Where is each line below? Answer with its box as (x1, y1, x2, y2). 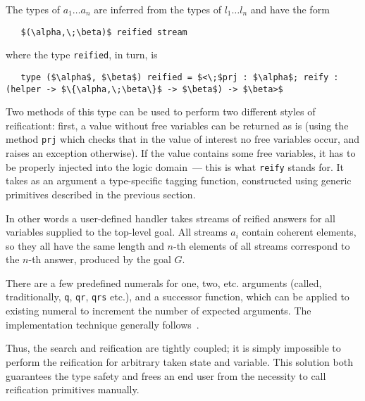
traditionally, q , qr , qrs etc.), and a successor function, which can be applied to (6, 289, 349, 304)
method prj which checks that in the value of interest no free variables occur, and (6, 132, 360, 146)
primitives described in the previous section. (6, 186, 196, 201)
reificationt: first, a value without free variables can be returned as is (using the (6, 117, 349, 132)
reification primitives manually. (6, 382, 140, 397)
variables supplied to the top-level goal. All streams (6, 224, 228, 239)
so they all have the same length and (6, 238, 164, 253)
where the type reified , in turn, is (6, 47, 158, 62)
